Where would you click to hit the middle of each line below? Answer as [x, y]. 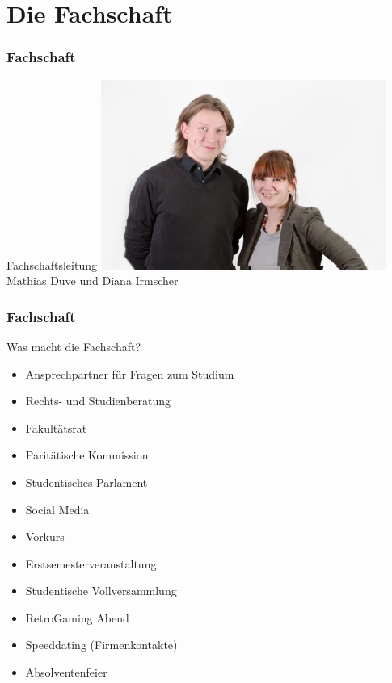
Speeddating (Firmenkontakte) [101, 645]
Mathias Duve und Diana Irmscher [93, 281]
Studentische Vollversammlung [101, 591]
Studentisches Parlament [86, 482]
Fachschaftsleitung [52, 264]
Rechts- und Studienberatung [98, 401]
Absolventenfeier [66, 672]
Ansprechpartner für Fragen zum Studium [130, 373]
